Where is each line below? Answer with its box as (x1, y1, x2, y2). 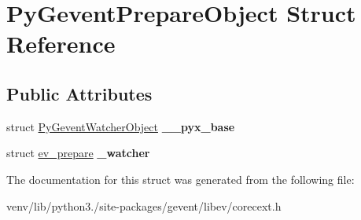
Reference (6, 27, 116, 60)
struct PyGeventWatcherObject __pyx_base (6, 118, 235, 134)
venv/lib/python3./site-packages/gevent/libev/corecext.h (6, 197, 282, 214)
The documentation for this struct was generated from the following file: (6, 170, 355, 187)
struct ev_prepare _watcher (6, 145, 150, 161)
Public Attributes (6, 81, 153, 105)
